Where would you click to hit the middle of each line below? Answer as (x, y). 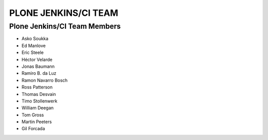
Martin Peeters (37, 122)
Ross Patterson (37, 87)
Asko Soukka (35, 39)
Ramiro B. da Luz (39, 73)
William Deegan (38, 108)
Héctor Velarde (37, 59)
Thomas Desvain (39, 94)
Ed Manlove (33, 46)
